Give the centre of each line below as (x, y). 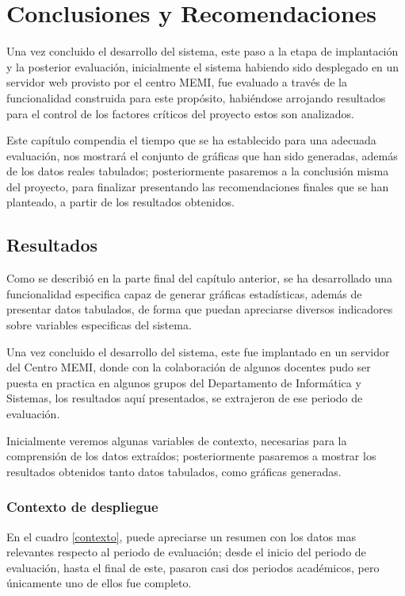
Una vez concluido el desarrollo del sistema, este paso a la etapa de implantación (202, 51)
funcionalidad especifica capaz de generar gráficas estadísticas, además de (184, 293)
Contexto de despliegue (82, 507)
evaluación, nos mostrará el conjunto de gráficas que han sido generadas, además (202, 155)
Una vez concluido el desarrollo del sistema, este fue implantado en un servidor (198, 351)
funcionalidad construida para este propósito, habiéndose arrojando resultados (196, 97)
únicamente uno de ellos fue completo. (99, 583)
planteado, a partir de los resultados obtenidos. (120, 202)
